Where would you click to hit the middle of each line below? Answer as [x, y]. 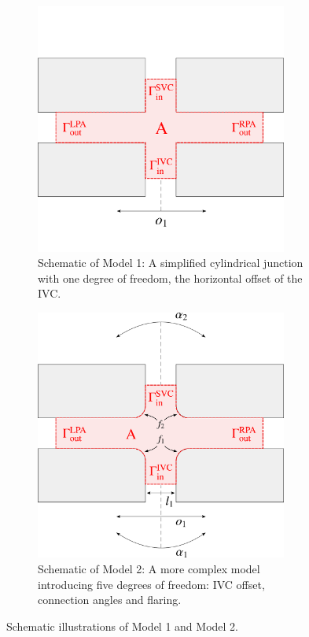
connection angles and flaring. [110, 600]
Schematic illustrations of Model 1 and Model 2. [122, 626]
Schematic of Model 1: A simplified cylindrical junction [171, 263]
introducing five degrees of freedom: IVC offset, [151, 584]
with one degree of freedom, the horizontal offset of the [170, 278]
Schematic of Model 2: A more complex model [149, 568]
